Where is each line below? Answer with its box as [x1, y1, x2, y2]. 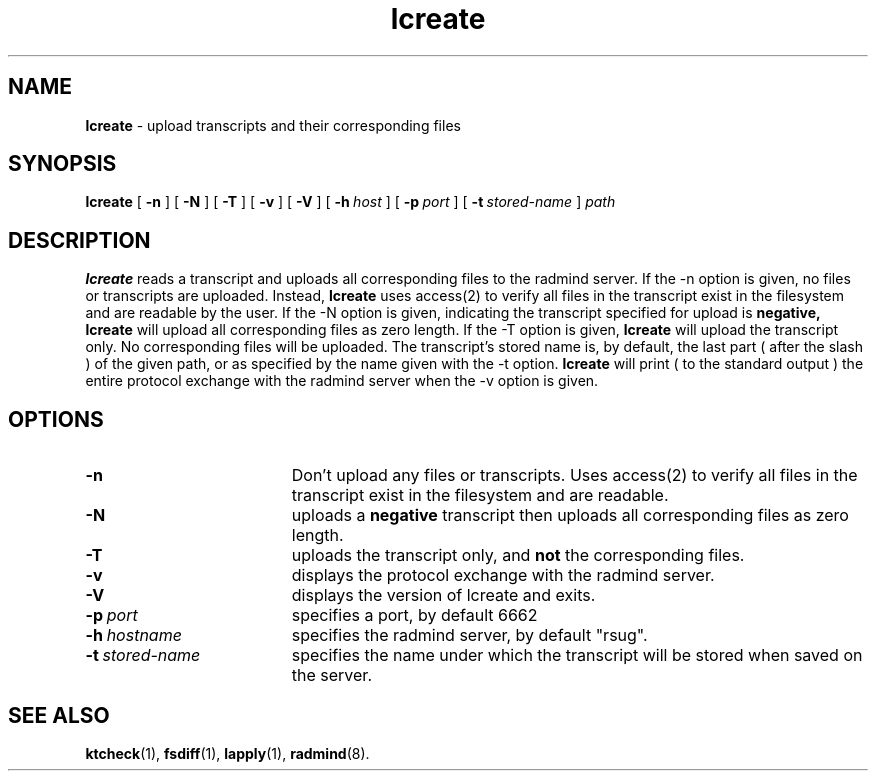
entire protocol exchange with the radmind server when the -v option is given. [85, 372, 599, 390]
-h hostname [85, 625, 182, 646]
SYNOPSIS [8, 151, 117, 177]
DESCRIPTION [8, 227, 151, 253]
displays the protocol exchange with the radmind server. [291, 565, 715, 586]
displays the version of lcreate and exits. [291, 585, 596, 606]
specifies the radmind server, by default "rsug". [291, 625, 648, 646]
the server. [291, 665, 372, 686]
